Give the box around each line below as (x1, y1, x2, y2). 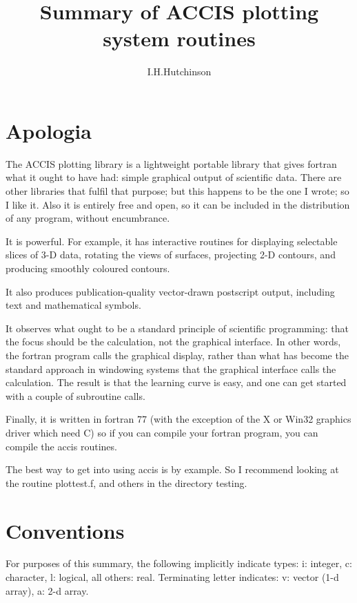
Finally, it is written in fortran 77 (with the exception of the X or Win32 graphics (6, 412, 351, 426)
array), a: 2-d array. (6, 583, 89, 597)
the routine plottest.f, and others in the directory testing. (6, 475, 247, 490)
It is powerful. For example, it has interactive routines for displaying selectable (6, 233, 338, 248)
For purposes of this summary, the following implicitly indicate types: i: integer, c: (6, 556, 352, 571)
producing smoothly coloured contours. (6, 261, 170, 275)
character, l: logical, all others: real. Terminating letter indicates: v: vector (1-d (6, 570, 339, 584)
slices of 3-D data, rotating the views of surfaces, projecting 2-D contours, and (6, 247, 336, 262)
